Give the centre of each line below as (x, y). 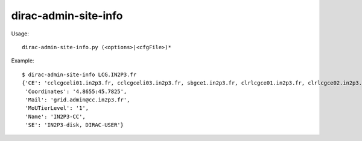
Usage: (20, 34)
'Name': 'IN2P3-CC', (55, 116)
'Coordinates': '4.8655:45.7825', (76, 91)
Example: (23, 61)
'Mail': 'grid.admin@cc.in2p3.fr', (78, 100)
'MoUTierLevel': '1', (57, 108)
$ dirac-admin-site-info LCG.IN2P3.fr (79, 74)
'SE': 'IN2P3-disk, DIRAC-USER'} (74, 125)
